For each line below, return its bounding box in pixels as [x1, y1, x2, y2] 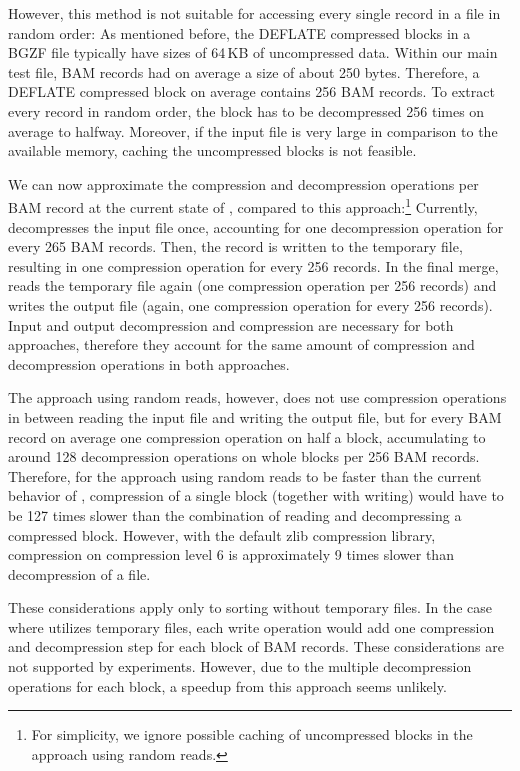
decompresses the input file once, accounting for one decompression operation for [8, 216, 504, 237]
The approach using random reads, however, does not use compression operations [8, 387, 507, 408]
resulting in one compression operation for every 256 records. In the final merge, [8, 255, 499, 276]
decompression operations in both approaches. [8, 353, 290, 374]
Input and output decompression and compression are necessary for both [8, 314, 454, 335]
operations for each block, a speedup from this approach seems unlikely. [8, 675, 447, 696]
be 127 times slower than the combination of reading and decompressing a [8, 504, 462, 525]
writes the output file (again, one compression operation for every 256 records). [8, 294, 493, 315]
